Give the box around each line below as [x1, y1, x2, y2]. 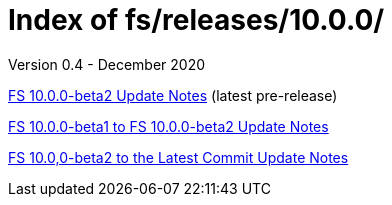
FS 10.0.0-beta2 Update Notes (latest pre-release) [8, 86, 338, 104]
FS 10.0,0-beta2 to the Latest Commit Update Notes [8, 148, 349, 166]
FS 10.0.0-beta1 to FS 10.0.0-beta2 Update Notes [8, 117, 329, 135]
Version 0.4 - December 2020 [8, 55, 206, 73]
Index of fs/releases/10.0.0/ [8, 3, 385, 37]
